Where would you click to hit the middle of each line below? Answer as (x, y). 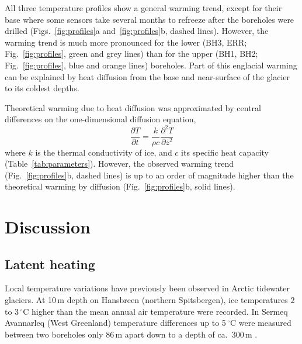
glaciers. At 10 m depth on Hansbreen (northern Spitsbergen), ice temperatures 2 (150, 300)
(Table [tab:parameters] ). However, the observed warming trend (119, 164)
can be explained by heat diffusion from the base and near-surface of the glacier (147, 76)
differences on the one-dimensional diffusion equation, (100, 119)
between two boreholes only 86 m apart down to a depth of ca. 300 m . (131, 334)
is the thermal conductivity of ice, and (104, 152)
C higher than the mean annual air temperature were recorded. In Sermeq (155, 311)
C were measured (261, 323)
